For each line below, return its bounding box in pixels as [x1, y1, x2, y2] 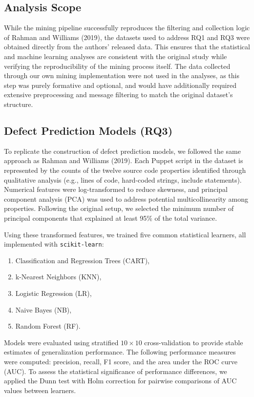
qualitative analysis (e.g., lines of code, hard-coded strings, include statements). [4, 174, 242, 185]
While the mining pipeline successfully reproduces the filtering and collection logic [4, 22, 250, 33]
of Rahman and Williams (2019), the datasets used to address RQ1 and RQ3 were [4, 32, 250, 42]
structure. [4, 99, 33, 109]
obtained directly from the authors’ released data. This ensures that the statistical [4, 42, 250, 52]
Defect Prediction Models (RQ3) [4, 123, 173, 138]
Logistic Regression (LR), [15, 288, 92, 298]
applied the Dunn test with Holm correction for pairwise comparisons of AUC [4, 376, 237, 386]
